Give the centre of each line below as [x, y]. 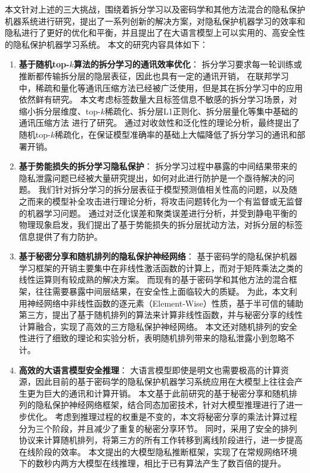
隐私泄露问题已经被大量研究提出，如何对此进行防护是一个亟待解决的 [152, 177]
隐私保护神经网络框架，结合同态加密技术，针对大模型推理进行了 [161, 405]
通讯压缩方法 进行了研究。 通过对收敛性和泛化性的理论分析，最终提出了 [159, 123]
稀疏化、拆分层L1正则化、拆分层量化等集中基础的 [201, 111]
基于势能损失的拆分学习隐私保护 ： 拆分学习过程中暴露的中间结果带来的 [158, 166]
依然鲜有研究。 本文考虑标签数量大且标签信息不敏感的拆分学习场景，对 [158, 99]
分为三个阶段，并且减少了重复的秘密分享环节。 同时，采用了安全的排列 [158, 428]
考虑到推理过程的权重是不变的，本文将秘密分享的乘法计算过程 [176, 416]
